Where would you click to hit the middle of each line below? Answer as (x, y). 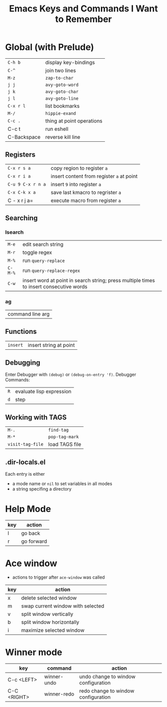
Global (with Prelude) (50, 47)
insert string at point (51, 345)
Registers (20, 155)
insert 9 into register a (76, 184)
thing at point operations (74, 121)
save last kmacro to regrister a (86, 192)
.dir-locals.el (25, 462)
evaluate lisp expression (43, 392)
